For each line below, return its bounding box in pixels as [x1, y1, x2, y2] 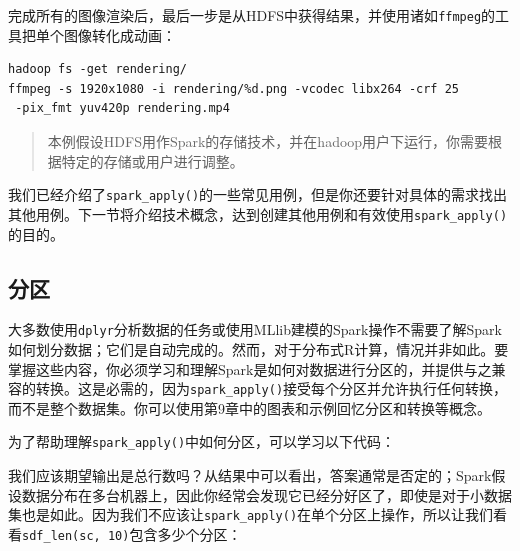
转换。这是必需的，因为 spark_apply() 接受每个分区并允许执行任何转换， [35, 378, 508, 399]
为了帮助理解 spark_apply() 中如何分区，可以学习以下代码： [8, 431, 396, 452]
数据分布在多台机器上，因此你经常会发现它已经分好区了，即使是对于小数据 [21, 484, 512, 505]
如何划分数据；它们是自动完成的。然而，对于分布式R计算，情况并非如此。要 [8, 338, 509, 359]
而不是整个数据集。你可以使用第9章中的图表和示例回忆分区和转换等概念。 [8, 397, 491, 418]
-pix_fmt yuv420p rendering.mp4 [15, 101, 230, 116]
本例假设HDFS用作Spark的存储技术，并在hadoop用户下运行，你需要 [47, 131, 489, 152]
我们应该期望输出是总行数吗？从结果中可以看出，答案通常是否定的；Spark [8, 465, 492, 486]
